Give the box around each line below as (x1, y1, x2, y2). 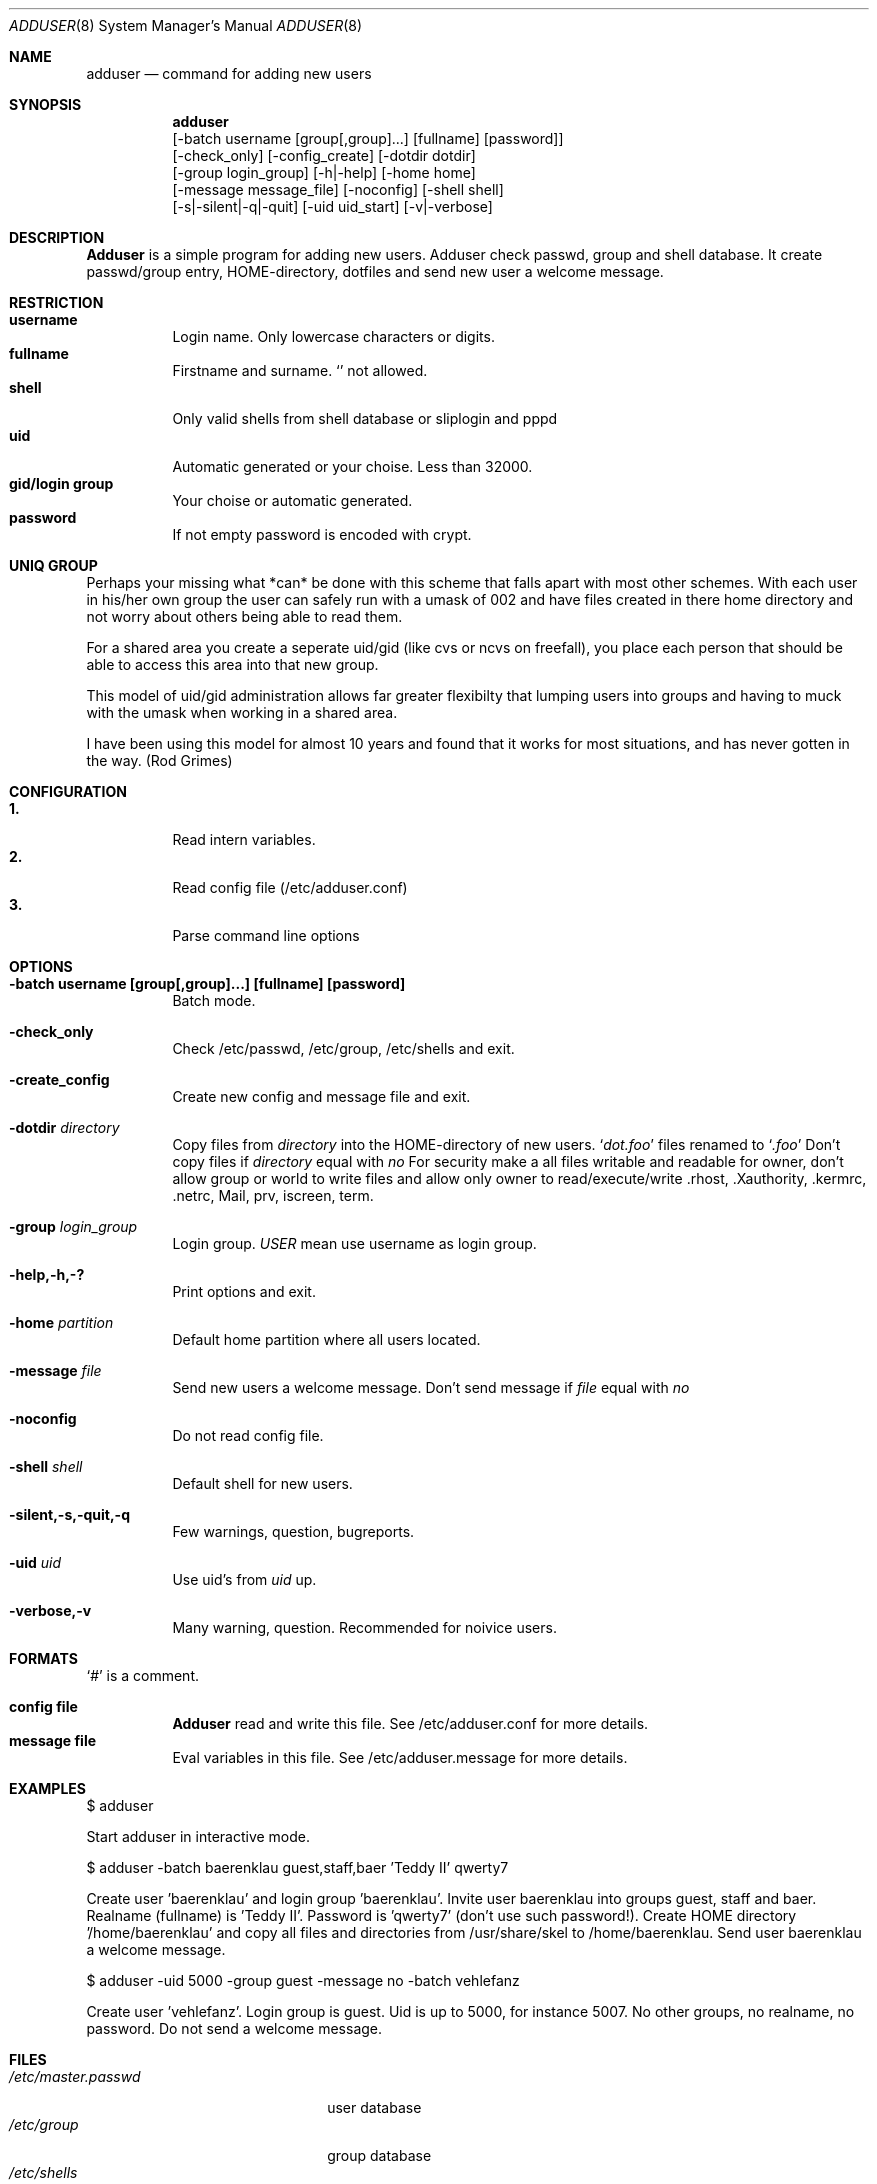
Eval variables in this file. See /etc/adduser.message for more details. (172, 1749, 628, 1766)
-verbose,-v (9, 1602, 92, 1619)
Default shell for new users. (172, 1475, 353, 1492)
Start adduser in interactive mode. (86, 1828, 311, 1845)
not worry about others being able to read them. (86, 608, 403, 625)
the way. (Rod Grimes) (86, 752, 233, 769)
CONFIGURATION (9, 783, 127, 800)
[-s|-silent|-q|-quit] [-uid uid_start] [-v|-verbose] (172, 198, 493, 215)
